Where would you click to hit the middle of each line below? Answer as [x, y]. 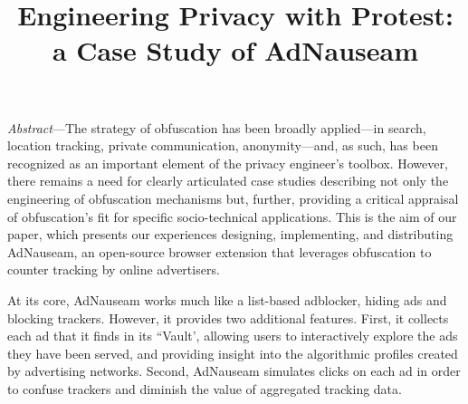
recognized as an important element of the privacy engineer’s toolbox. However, [228, 163]
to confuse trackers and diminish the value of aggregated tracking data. [205, 388]
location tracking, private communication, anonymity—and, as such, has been [223, 145]
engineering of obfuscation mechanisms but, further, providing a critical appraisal [233, 198]
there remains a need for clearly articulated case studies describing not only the [228, 181]
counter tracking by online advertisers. [114, 269]
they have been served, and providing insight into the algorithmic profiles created [233, 353]
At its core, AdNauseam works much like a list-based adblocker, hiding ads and [227, 299]
